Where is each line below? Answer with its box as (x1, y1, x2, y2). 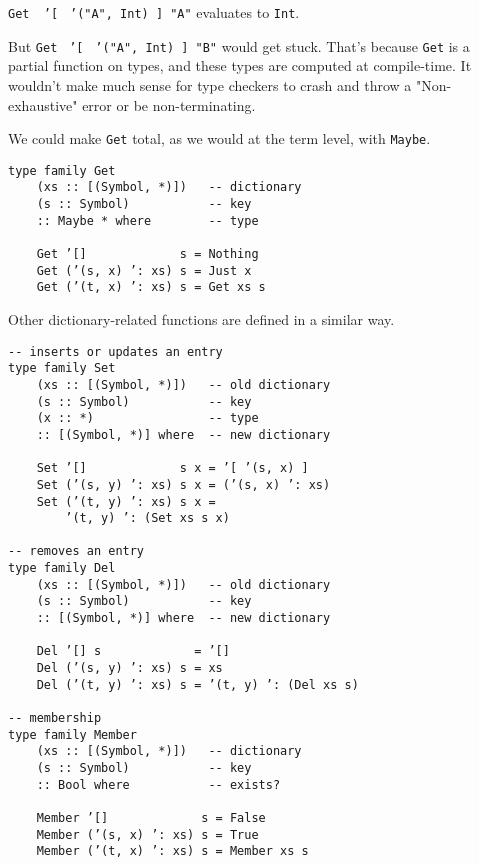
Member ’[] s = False (36, 810, 266, 825)
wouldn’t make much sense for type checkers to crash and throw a (8, 74, 412, 95)
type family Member (8, 727, 137, 742)
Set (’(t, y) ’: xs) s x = (36, 494, 216, 509)
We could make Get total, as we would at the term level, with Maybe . (8, 128, 431, 149)
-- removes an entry (8, 544, 145, 559)
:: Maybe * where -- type (36, 213, 259, 228)
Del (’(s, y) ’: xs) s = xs (36, 661, 223, 676)
